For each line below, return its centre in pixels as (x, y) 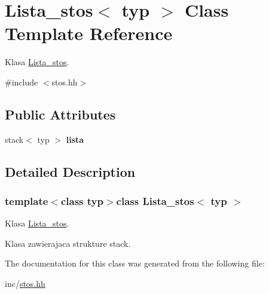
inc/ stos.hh (25, 284)
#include (22, 82)
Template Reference (89, 33)
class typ (82, 201)
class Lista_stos (155, 201)
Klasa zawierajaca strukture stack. (68, 243)
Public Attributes (60, 114)
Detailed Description (70, 171)
